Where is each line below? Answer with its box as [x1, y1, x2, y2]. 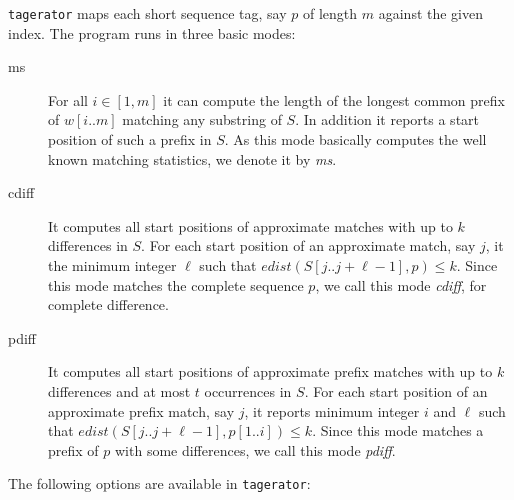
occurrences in [204, 380, 292, 401]
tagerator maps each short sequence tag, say [8, 3, 287, 23]
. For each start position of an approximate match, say [141, 235, 476, 256]
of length [303, 3, 358, 23]
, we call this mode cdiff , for [315, 274, 487, 295]
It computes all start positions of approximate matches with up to [48, 215, 453, 236]
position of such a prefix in [48, 129, 212, 150]
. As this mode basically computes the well [224, 129, 487, 150]
